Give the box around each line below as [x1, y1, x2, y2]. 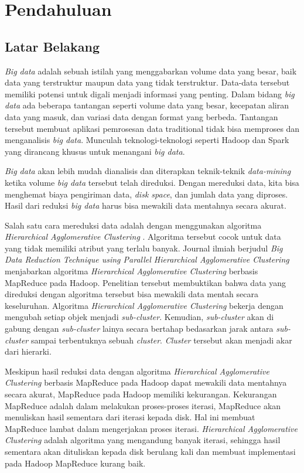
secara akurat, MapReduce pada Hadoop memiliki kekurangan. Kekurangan [5, 388, 277, 400]
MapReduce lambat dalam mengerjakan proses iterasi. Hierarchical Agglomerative [5, 422, 298, 434]
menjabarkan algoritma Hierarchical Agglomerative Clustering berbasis [5, 265, 258, 277]
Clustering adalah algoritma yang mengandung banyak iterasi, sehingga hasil [5, 434, 281, 446]
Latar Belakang [5, 37, 100, 55]
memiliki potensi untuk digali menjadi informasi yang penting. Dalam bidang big [5, 87, 295, 100]
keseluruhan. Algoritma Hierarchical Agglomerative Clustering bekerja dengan [5, 299, 283, 311]
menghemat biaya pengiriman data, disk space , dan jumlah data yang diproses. [5, 188, 288, 200]
